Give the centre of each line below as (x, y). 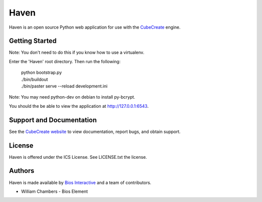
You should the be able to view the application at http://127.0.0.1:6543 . (79, 106)
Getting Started (33, 41)
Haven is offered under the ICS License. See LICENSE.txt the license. (78, 157)
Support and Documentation (53, 120)
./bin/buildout (34, 79)
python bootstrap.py (41, 72)
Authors (22, 171)
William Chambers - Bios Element (55, 191)
